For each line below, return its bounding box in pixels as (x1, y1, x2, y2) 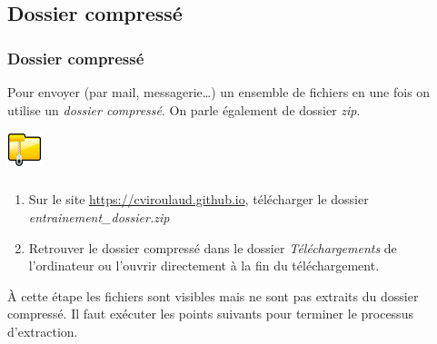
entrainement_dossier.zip (28, 208, 170, 227)
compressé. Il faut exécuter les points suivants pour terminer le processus (7, 304, 413, 323)
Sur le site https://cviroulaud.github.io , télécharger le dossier (28, 190, 369, 209)
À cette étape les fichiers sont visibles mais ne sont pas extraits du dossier (7, 286, 419, 305)
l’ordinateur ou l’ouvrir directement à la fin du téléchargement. (28, 256, 380, 275)
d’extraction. (7, 322, 78, 341)
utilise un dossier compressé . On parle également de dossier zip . (7, 100, 361, 119)
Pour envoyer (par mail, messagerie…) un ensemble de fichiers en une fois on (7, 83, 431, 101)
